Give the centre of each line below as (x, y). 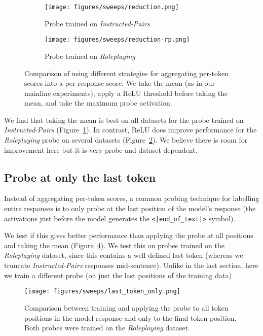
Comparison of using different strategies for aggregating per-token (127, 73)
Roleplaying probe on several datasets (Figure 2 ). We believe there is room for (126, 140)
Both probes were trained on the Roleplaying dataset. (107, 328)
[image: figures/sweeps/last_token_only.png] (102, 292)
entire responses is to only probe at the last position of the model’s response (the (130, 208)
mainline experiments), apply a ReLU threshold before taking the (126, 93)
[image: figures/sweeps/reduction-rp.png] (117, 40)
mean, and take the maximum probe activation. (98, 103)
